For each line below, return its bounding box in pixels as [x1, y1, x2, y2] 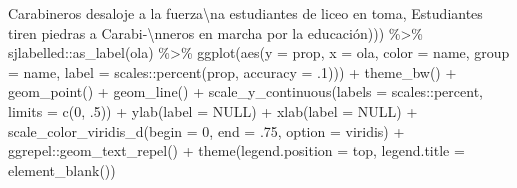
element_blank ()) [8, 159, 116, 180]
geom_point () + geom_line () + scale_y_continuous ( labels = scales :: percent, [8, 81, 483, 102]
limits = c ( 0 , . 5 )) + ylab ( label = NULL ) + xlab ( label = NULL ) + [8, 100, 418, 121]
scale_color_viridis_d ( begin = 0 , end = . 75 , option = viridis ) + [8, 120, 405, 141]
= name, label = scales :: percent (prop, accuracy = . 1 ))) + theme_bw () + [8, 61, 457, 82]
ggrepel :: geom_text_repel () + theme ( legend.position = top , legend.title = [8, 140, 465, 161]
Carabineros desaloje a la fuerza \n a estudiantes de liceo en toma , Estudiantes [8, 3, 483, 23]
